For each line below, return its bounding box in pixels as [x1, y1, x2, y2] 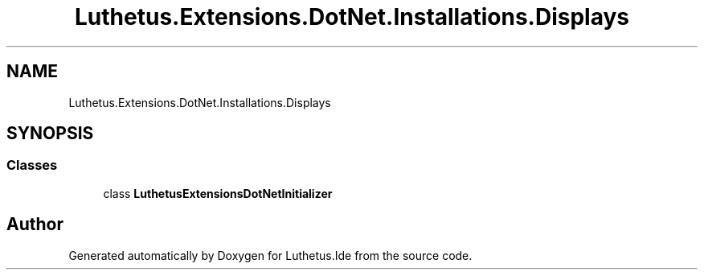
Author [6, 214, 63, 235]
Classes [6, 157, 58, 174]
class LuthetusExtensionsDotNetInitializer [103, 186, 333, 200]
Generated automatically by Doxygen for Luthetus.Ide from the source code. [68, 248, 473, 262]
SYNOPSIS [6, 123, 94, 144]
